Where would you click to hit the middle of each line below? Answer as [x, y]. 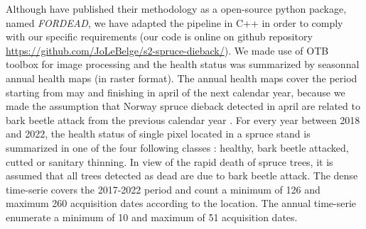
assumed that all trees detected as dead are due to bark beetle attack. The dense [182, 175]
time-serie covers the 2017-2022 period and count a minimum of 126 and [163, 189]
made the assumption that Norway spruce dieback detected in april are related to [183, 106]
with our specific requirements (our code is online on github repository [159, 37]
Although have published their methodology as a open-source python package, [176, 9]
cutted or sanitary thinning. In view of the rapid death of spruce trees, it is [169, 161]
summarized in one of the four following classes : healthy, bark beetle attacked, [177, 147]
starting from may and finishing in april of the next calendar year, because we [176, 92]
